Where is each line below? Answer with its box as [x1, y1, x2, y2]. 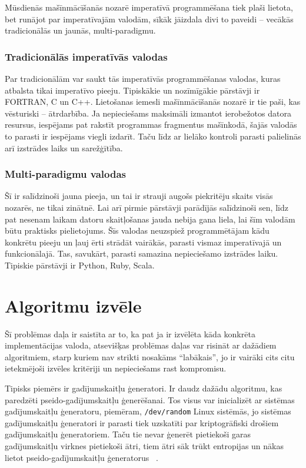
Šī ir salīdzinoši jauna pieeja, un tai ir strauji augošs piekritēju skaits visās [5, 190, 273, 202]
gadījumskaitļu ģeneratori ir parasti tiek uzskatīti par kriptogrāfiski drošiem [5, 416, 279, 429]
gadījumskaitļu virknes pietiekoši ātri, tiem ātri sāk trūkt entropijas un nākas [5, 440, 284, 452]
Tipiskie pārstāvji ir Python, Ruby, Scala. [5, 258, 155, 271]
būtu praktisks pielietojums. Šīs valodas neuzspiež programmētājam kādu [5, 224, 270, 237]
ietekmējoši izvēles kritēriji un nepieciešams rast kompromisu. [5, 362, 227, 374]
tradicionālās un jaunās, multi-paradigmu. [5, 24, 156, 36]
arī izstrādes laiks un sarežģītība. [5, 141, 123, 154]
